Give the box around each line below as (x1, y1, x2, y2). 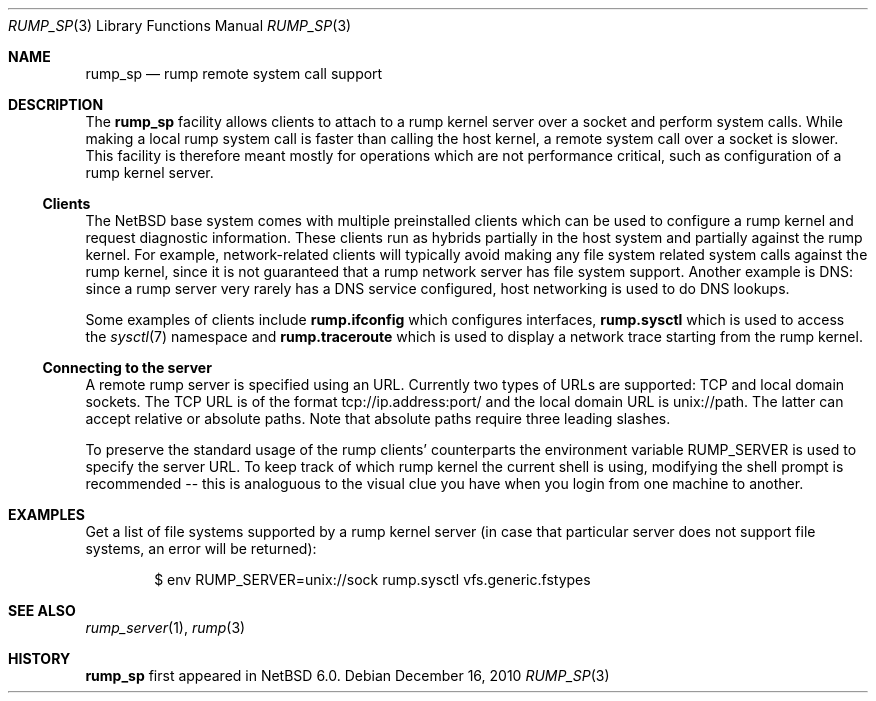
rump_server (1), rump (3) (85, 619, 246, 636)
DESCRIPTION (8, 96, 104, 113)
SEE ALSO (8, 602, 76, 619)
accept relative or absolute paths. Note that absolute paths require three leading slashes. (85, 410, 671, 427)
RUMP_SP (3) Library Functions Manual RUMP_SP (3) (8, 17, 352, 34)
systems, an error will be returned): (85, 540, 317, 557)
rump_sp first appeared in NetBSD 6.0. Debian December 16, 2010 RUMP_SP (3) (85, 667, 610, 684)
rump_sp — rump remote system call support (85, 65, 383, 82)
